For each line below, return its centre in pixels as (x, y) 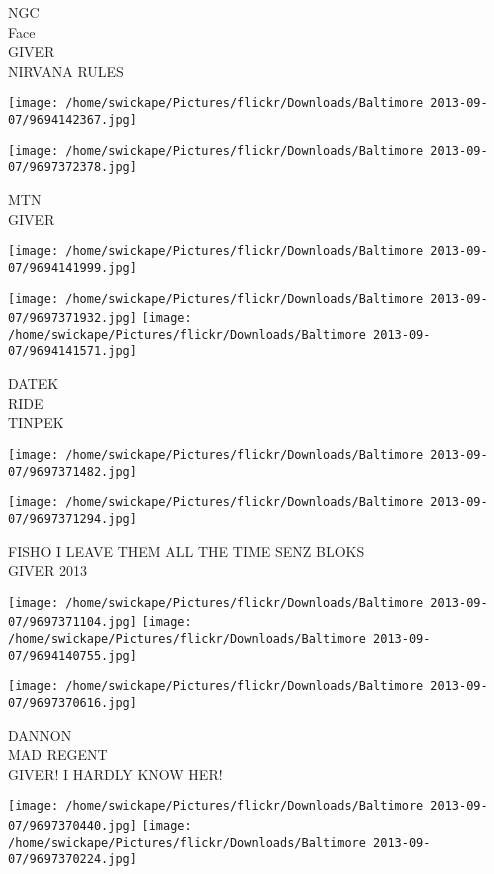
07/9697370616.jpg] (72, 703)
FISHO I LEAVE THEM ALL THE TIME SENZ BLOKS (186, 550)
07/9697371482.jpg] (72, 471)
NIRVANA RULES (66, 70)
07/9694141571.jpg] (72, 351)
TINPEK (36, 422)
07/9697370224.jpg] (72, 859)
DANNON (40, 734)
